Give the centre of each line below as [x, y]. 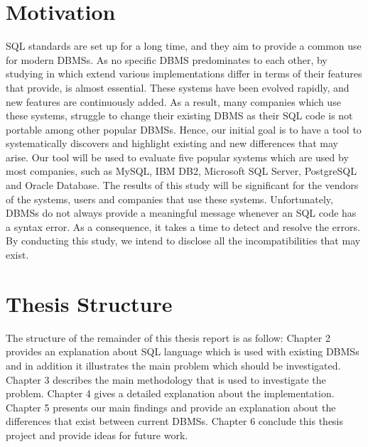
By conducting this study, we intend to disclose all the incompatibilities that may [183, 241]
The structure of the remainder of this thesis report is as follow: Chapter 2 [168, 337]
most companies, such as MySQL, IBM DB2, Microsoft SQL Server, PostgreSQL [181, 171]
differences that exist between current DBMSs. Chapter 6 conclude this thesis [175, 421]
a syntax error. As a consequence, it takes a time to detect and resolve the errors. [183, 226]
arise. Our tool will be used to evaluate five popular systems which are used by [177, 157]
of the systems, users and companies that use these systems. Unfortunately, [169, 199]
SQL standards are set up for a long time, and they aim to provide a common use [184, 46]
